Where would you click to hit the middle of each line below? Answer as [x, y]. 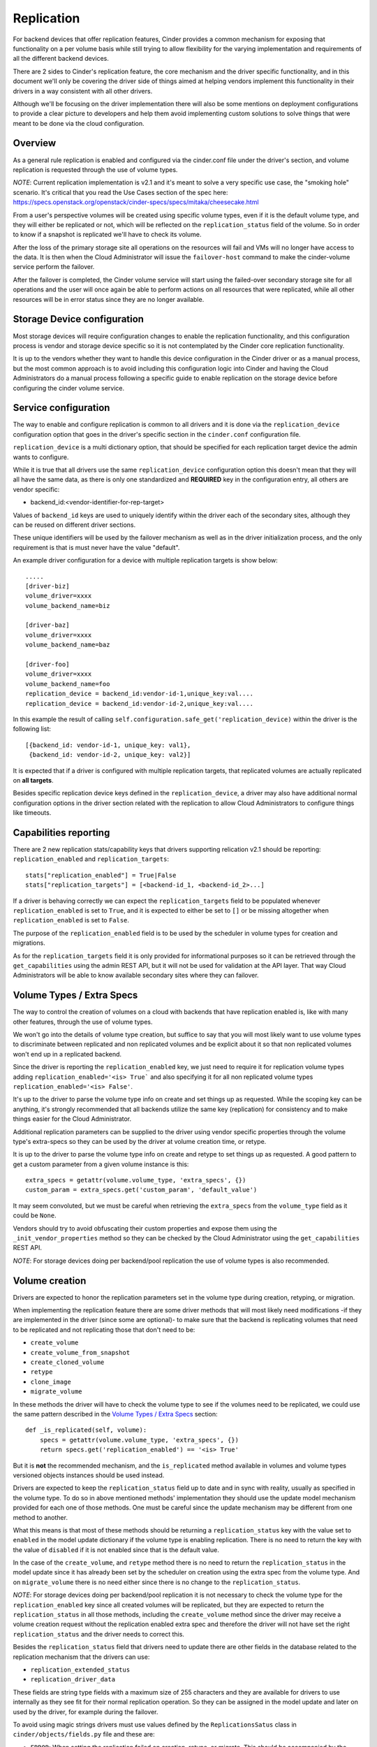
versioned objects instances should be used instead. [89, 1475]
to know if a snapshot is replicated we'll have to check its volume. [107, 235]
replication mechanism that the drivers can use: [81, 1657]
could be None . [35, 1215]
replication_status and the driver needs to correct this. [99, 1634]
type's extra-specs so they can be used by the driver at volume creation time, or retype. [140, 1141]
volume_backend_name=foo [68, 684]
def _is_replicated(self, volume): [86, 1430]
